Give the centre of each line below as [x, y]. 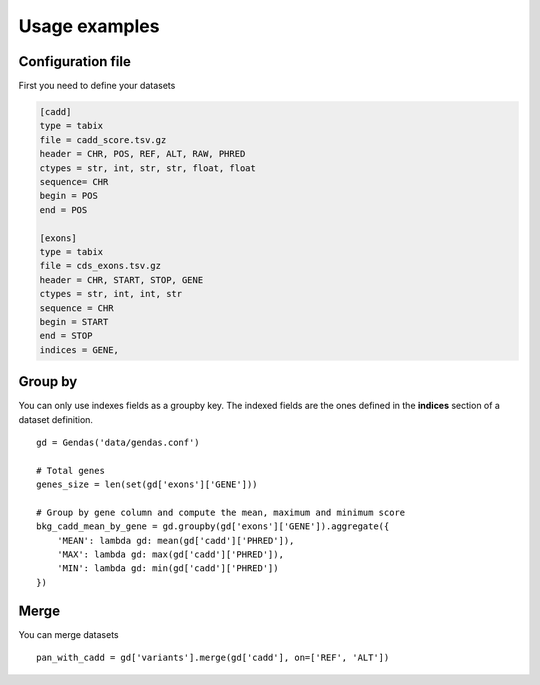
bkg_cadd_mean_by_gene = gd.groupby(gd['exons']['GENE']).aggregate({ [213, 526]
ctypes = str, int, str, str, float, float [148, 168]
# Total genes [70, 470]
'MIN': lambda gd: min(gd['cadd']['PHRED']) [167, 568]
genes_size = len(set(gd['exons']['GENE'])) [147, 484]
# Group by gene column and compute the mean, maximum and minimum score [221, 512]
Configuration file [75, 61]
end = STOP [66, 336]
